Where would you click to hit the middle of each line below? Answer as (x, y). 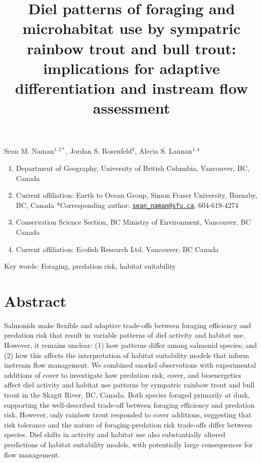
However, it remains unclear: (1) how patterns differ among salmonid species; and (130, 345)
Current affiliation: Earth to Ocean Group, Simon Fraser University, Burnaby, (137, 195)
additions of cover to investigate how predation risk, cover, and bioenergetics (123, 375)
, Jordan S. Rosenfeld (99, 151)
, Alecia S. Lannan (163, 151)
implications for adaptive (132, 68)
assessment (132, 108)
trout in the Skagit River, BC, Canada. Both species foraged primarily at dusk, (127, 395)
